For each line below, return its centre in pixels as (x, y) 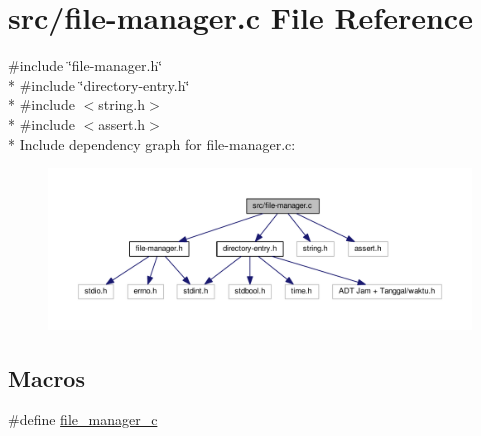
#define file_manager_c (83, 419)
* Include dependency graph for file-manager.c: (152, 143)
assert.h (122, 123)
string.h (122, 104)
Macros (46, 377)
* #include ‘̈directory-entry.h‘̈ (99, 84)
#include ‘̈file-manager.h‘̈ (85, 65)
